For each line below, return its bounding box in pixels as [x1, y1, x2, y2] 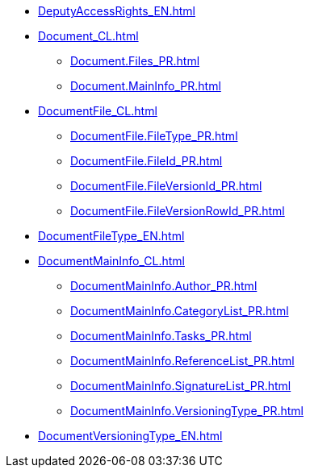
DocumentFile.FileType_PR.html [70, 129, 238, 143]
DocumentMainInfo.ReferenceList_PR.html [70, 354, 295, 368]
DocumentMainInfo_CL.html [38, 254, 185, 268]
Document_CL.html [38, 29, 139, 43]
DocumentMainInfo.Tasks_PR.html [70, 329, 252, 343]
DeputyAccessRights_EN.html [38, 4, 195, 18]
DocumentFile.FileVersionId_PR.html [70, 179, 262, 193]
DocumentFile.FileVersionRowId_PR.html [70, 204, 285, 218]
